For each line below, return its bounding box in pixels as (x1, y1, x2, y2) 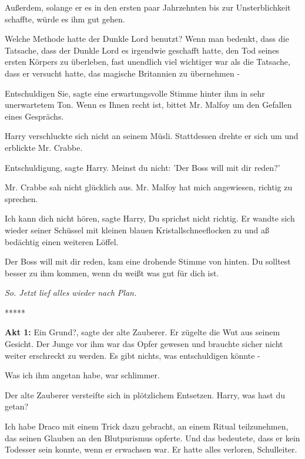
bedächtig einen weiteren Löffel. (5, 235, 119, 247)
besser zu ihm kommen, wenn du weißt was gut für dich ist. (5, 266, 219, 279)
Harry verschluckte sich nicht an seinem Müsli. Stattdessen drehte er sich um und (5, 130, 299, 142)
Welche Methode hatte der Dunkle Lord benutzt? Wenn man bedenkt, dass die (5, 32, 289, 45)
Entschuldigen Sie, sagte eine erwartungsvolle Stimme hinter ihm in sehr (5, 87, 265, 99)
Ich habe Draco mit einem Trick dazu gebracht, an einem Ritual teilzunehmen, (5, 420, 289, 432)
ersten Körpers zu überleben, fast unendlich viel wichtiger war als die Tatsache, (5, 55, 290, 68)
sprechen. (5, 192, 38, 204)
